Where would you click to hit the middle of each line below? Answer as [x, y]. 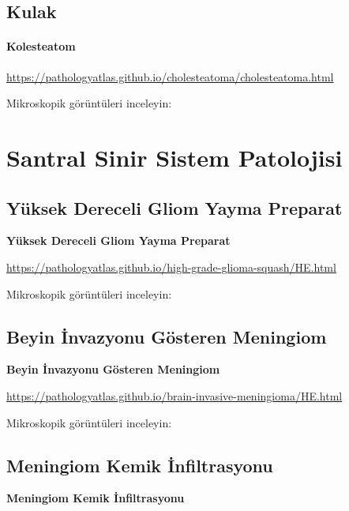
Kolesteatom [41, 46]
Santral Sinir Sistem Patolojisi [174, 157]
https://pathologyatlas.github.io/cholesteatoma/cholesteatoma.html [170, 76]
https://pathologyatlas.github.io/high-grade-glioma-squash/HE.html [171, 267]
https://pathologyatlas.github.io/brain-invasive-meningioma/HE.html [174, 395]
